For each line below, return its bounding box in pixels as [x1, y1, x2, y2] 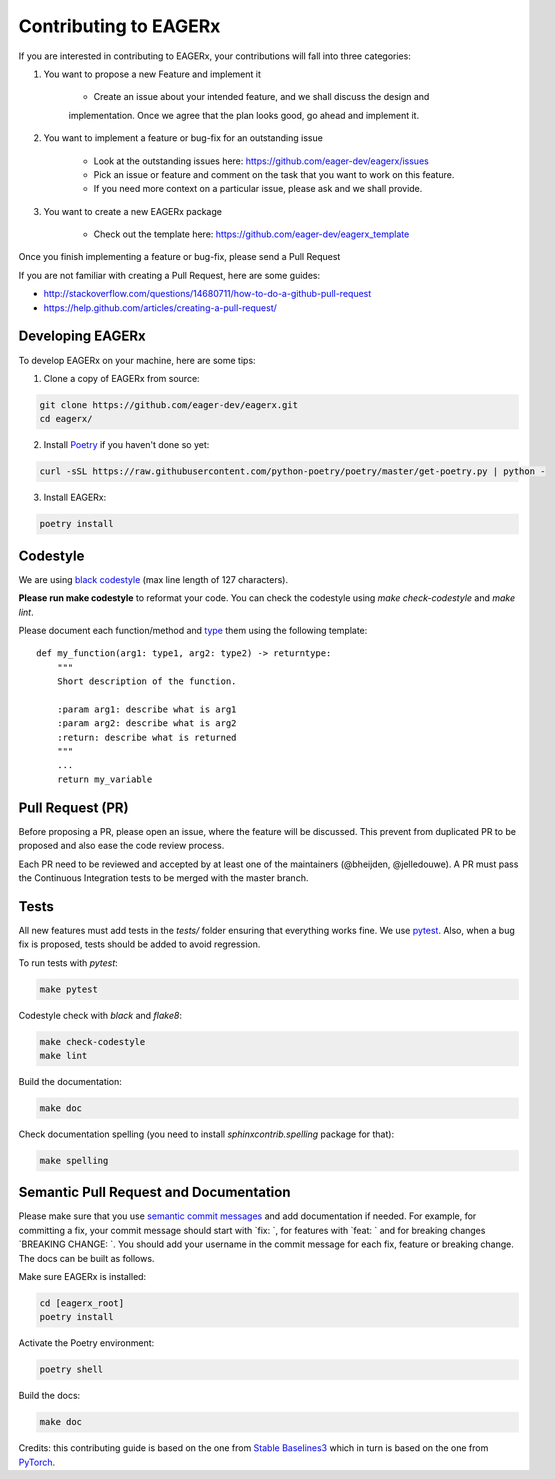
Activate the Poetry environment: [18, 1337, 155, 1349]
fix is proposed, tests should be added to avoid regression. [18, 938, 261, 950]
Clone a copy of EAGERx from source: [43, 372, 200, 384]
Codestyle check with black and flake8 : [18, 1009, 182, 1021]
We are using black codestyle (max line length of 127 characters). [18, 573, 289, 585]
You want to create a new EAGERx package [43, 205, 222, 217]
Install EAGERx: [43, 491, 107, 504]
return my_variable [56, 773, 153, 785]
